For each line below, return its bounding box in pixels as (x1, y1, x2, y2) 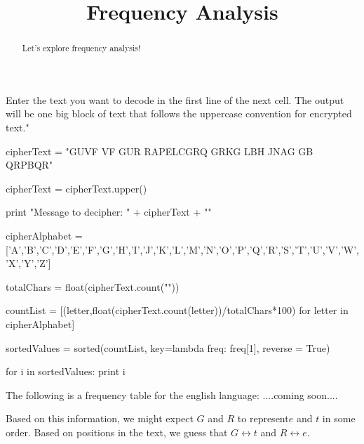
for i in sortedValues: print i (6, 364, 126, 379)
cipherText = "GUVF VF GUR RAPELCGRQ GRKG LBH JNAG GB (6, 143, 314, 158)
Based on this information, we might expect (6, 411, 194, 426)
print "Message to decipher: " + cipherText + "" (6, 204, 212, 219)
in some (322, 411, 356, 426)
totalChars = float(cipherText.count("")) (6, 279, 180, 294)
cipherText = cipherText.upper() (6, 181, 147, 195)
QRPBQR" (6, 157, 53, 172)
